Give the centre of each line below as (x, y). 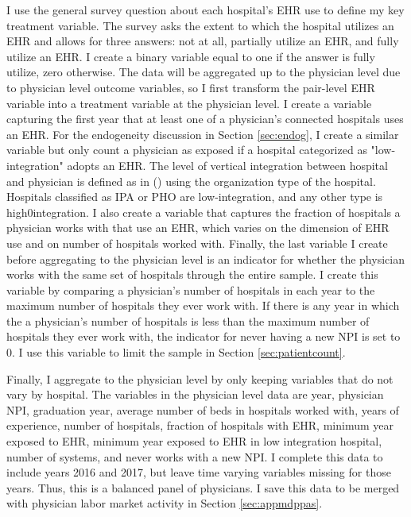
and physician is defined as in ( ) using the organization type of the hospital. (191, 181)
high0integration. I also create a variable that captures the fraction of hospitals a (204, 212)
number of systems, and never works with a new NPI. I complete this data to (195, 456)
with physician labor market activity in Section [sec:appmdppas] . (165, 503)
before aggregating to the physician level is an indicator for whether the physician (205, 258)
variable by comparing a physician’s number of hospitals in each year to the (191, 289)
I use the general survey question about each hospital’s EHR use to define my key (205, 10)
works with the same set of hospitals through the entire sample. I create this (192, 274)
